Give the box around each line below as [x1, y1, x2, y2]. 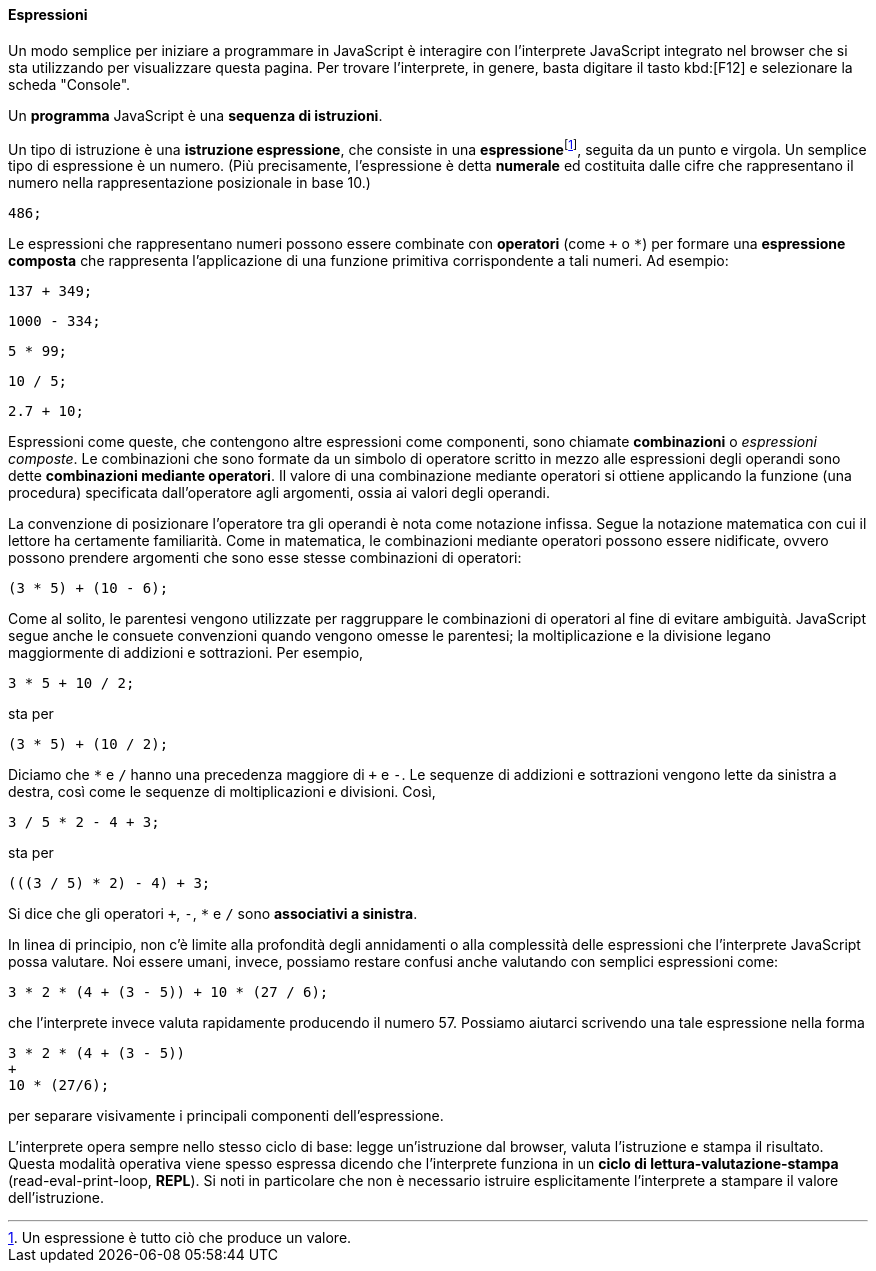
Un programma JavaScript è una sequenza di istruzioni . [8, 106, 383, 124]
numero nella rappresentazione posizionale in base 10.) [8, 174, 371, 192]
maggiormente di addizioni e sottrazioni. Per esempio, [8, 644, 364, 662]
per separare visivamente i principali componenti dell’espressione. [8, 1107, 444, 1125]
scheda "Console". [8, 75, 131, 93]
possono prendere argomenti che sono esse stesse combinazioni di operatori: [8, 549, 522, 567]
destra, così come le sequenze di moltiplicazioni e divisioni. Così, [8, 783, 436, 801]
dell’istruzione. [8, 1189, 105, 1207]
